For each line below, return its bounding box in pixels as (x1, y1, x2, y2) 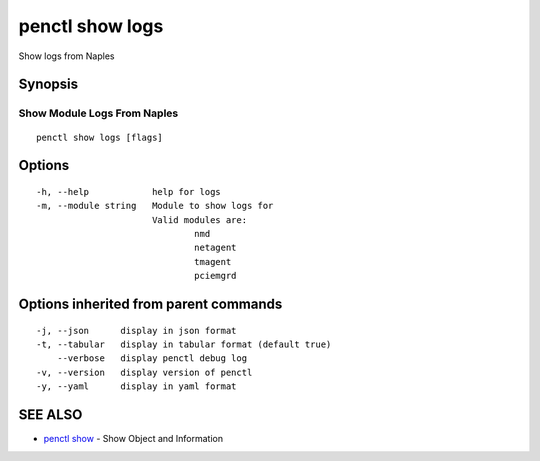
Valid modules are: (151, 214, 248, 225)
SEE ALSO (18, 406, 83, 424)
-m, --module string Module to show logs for (36, 200, 274, 212)
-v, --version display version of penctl (36, 366, 253, 378)
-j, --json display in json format (36, 325, 237, 336)
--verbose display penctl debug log (56, 353, 248, 364)
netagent (193, 242, 237, 254)
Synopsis (18, 76, 79, 93)
